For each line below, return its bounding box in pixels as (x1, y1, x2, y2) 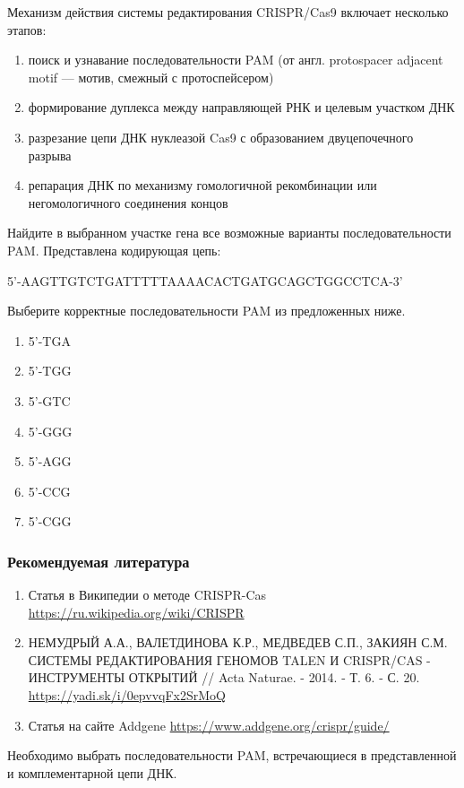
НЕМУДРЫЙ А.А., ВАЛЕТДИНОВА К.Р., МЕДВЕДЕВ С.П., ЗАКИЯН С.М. (28, 633, 448, 652)
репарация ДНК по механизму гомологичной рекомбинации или (28, 176, 377, 195)
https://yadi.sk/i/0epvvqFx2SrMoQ (28, 686, 226, 705)
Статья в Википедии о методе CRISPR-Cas (28, 585, 267, 604)
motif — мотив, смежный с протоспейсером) (28, 67, 274, 86)
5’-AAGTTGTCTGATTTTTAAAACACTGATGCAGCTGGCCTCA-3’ (7, 271, 403, 290)
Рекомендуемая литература (7, 550, 190, 572)
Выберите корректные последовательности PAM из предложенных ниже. (7, 301, 406, 320)
